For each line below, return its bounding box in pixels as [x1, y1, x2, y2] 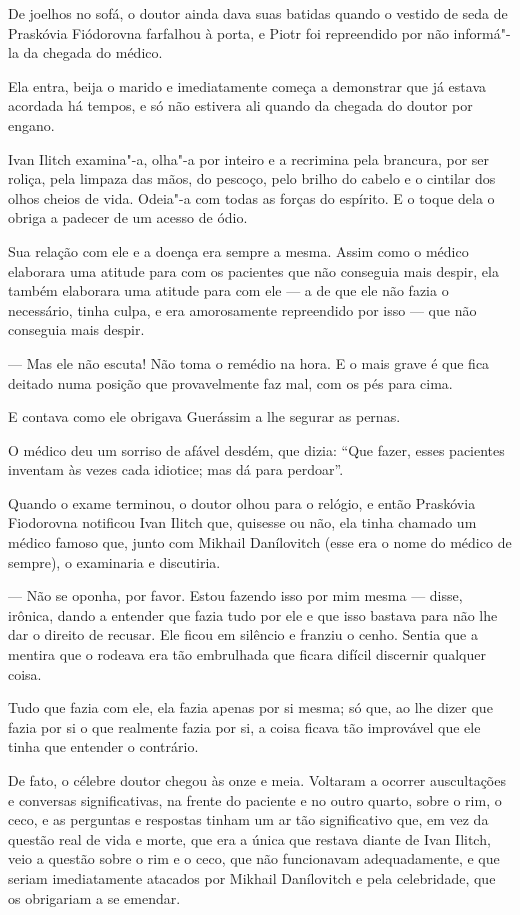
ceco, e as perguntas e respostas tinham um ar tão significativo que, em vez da [8, 809, 489, 830]
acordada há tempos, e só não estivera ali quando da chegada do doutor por [8, 95, 473, 116]
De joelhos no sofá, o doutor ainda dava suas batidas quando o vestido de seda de [8, 3, 508, 23]
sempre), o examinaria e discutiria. [8, 551, 221, 572]
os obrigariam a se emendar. [8, 887, 181, 908]
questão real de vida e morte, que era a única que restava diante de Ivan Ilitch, [8, 828, 491, 849]
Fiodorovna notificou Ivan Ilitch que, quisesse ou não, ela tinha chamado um [8, 512, 477, 533]
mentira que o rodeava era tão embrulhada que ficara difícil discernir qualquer [8, 644, 486, 665]
